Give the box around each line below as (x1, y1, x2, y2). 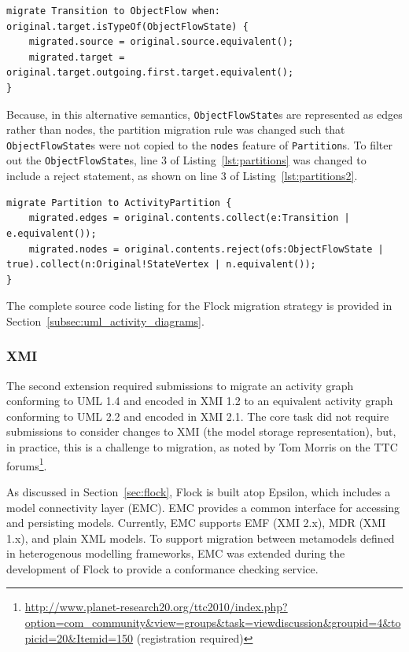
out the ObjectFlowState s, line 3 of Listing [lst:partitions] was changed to (6, 152, 367, 168)
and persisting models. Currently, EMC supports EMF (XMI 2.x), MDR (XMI (6, 514, 386, 531)
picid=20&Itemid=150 (24, 629, 134, 646)
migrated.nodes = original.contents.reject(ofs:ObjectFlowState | (28, 243, 384, 255)
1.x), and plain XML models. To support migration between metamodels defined (6, 529, 395, 546)
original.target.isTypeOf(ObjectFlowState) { (6, 20, 249, 32)
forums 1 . (6, 455, 47, 473)
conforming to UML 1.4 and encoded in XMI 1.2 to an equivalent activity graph (6, 392, 393, 409)
